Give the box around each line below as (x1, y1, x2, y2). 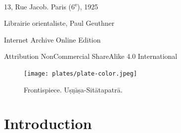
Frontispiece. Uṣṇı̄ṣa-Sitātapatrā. (24, 84, 123, 94)
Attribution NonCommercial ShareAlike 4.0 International (4, 51, 178, 61)
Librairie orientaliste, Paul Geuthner (4, 18, 115, 28)
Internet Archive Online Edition (4, 34, 101, 44)
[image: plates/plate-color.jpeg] (24, 70, 137, 78)
